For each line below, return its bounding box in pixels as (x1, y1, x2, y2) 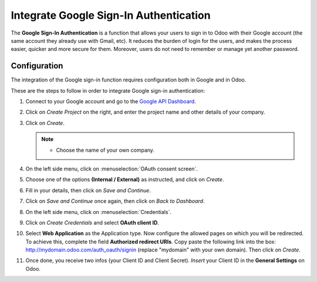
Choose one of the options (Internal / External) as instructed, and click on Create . (25, 176, 224, 183)
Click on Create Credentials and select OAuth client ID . (25, 219, 160, 226)
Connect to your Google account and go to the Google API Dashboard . (25, 98, 196, 105)
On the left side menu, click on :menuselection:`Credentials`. (25, 208, 171, 215)
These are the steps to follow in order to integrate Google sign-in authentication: (11, 87, 205, 94)
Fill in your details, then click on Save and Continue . (25, 186, 151, 193)
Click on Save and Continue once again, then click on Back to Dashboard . (25, 198, 205, 205)
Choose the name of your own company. (56, 147, 155, 154)
